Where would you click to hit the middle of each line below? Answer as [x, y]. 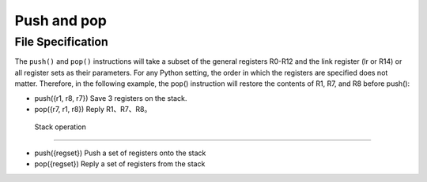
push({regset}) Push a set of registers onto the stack [120, 153]
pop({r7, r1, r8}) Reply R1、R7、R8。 [93, 109]
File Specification [61, 42]
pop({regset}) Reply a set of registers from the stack [120, 164]
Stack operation [60, 127]
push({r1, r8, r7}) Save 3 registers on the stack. [111, 98]
